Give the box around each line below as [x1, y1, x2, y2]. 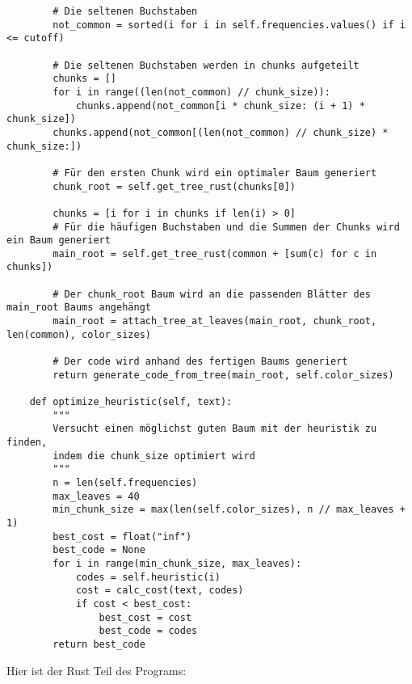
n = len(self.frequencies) [53, 476, 198, 488]
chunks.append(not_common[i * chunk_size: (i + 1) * [75, 99, 365, 112]
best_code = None [53, 544, 145, 556]
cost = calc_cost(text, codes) [75, 585, 244, 597]
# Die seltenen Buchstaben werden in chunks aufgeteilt [53, 59, 359, 71]
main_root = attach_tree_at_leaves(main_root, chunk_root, [53, 315, 377, 327]
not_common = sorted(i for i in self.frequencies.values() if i [53, 19, 406, 31]
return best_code [53, 638, 145, 650]
